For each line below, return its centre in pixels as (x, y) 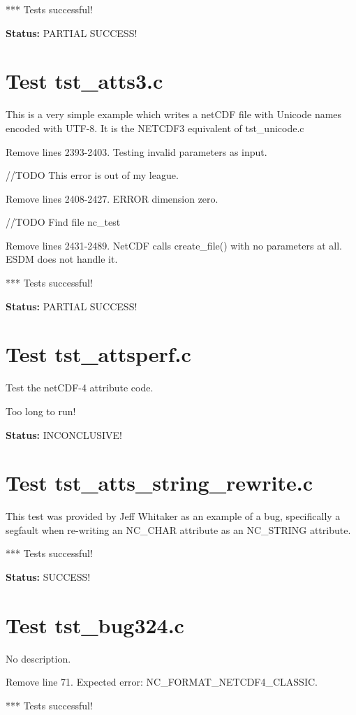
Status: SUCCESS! (48, 577)
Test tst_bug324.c (95, 624)
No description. (38, 658)
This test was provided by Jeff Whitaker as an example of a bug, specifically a (173, 516)
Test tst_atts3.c (84, 81)
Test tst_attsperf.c (98, 354)
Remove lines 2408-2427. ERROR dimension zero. (112, 198)
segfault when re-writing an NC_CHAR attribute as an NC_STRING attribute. (178, 529)
